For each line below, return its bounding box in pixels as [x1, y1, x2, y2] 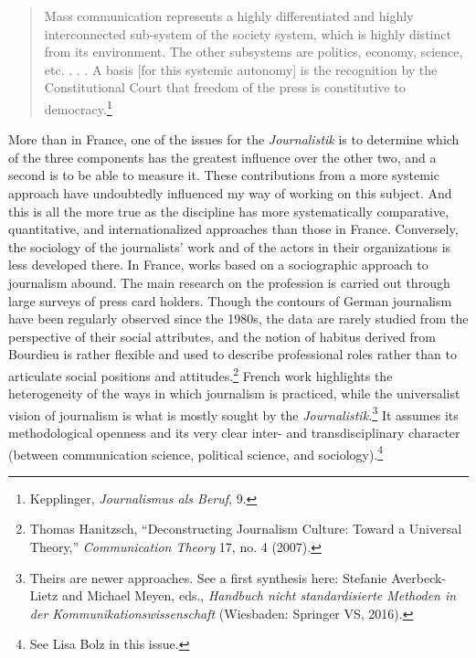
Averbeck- [391, 568, 447, 587]
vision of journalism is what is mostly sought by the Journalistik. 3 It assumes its [8, 402, 459, 424]
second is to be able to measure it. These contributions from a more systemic [8, 165, 439, 185]
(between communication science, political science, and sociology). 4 [8, 441, 384, 463]
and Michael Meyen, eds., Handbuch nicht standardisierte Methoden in [61, 586, 457, 605]
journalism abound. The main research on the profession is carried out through [8, 272, 450, 292]
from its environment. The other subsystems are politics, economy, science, [44, 42, 463, 61]
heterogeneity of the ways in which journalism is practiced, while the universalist [8, 384, 460, 403]
